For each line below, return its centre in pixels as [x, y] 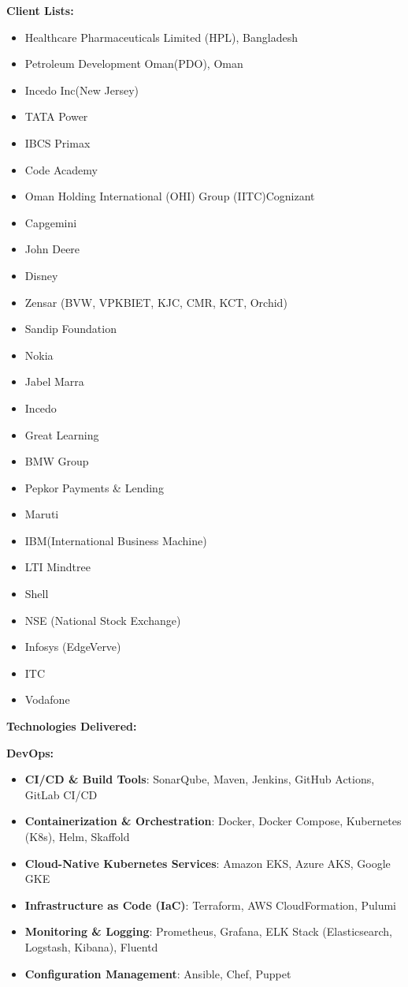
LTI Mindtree [57, 567]
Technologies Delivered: [72, 726]
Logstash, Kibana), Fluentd [91, 946]
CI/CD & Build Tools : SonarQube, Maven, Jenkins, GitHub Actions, [200, 779]
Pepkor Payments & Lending [94, 487]
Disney [41, 275]
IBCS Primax [57, 142]
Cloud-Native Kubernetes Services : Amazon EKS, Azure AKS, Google [208, 863]
